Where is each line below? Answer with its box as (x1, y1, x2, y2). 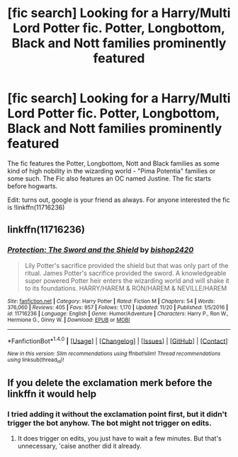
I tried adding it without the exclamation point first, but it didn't (7, 409, 228, 419)
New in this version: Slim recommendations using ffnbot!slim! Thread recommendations (7, 350, 221, 357)
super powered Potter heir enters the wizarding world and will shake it (24, 276, 229, 285)
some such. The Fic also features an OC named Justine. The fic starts (7, 174, 211, 183)
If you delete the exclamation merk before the (7, 377, 212, 389)
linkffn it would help (7, 388, 97, 399)
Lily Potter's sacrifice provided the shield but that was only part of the (24, 261, 229, 269)
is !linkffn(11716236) (7, 203, 65, 211)
